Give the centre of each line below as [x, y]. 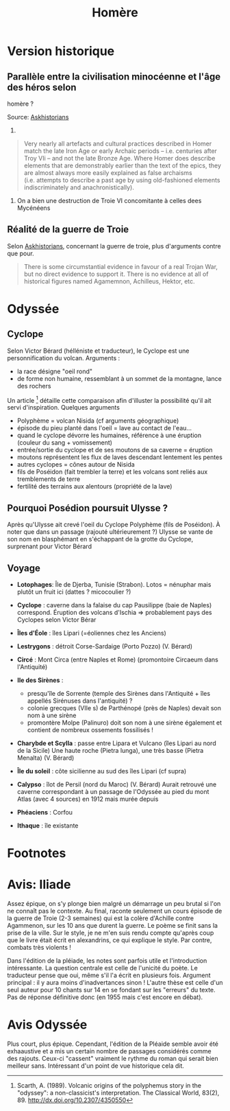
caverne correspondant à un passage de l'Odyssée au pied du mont [113, 792]
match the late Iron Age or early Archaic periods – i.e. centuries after [120, 151]
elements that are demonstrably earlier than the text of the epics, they [122, 165]
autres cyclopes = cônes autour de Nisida [76, 465]
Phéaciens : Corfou [45, 812]
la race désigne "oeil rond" [55, 371]
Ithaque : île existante [48, 826]
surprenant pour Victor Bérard [50, 546]
